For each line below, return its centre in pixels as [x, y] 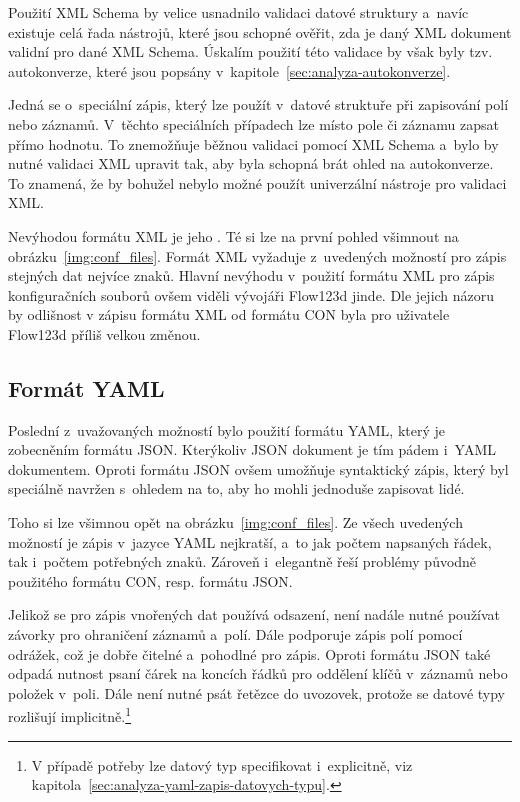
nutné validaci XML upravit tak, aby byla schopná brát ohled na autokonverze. [251, 163]
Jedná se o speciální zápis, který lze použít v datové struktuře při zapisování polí [258, 104]
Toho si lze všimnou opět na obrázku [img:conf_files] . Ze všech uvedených [235, 522]
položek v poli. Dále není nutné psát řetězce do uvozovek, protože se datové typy [256, 692]
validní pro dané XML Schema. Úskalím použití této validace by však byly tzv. [250, 51]
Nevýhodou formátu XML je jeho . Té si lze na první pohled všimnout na [233, 235]
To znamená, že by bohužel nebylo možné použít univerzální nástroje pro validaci [257, 182]
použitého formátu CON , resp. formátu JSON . [150, 580]
